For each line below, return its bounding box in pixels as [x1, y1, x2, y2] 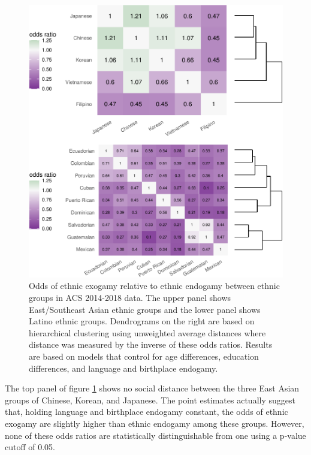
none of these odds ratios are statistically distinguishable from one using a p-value [5, 429, 306, 441]
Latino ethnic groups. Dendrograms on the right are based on [29, 315, 255, 327]
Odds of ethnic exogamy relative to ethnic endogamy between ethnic [29, 279, 280, 292]
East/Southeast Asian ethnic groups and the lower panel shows [29, 303, 261, 315]
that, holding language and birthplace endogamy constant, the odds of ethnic [5, 405, 288, 418]
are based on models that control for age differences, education [29, 350, 259, 363]
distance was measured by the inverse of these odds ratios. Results [29, 338, 273, 351]
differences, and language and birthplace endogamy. [29, 361, 218, 374]
